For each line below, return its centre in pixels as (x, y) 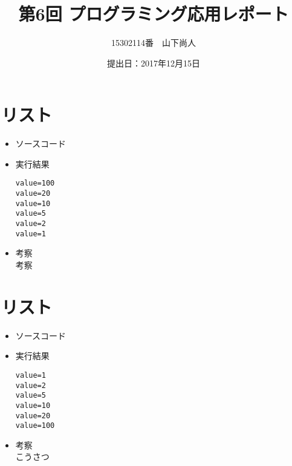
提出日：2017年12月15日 (154, 63)
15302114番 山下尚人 (154, 43)
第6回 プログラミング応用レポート (154, 14)
